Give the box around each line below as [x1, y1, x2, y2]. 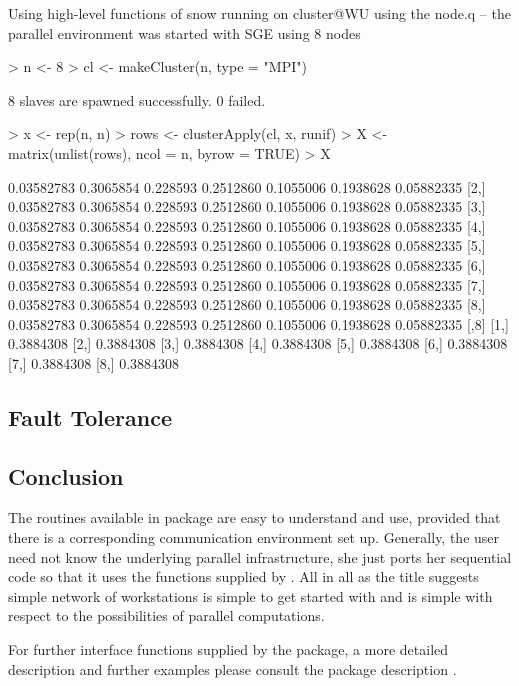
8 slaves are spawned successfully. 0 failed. [8, 89, 266, 110]
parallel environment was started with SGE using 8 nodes [8, 22, 361, 43]
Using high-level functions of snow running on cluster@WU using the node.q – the [8, 3, 511, 23]
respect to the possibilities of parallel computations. [8, 605, 325, 626]
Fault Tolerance [8, 401, 173, 432]
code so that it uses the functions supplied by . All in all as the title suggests [8, 566, 479, 587]
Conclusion [8, 460, 124, 491]
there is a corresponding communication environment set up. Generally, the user [8, 527, 500, 548]
